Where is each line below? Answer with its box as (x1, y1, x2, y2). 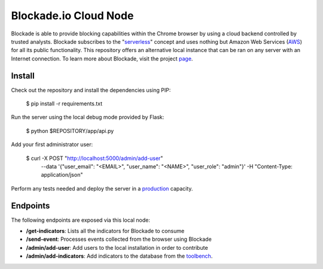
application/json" (41, 171, 83, 179)
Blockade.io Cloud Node (11, 9, 134, 22)
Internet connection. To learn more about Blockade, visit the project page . (11, 55, 193, 62)
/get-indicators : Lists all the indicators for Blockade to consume (26, 228, 185, 235)
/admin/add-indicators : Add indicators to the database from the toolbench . (26, 252, 213, 260)
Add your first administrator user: (11, 141, 93, 148)
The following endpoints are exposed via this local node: (11, 216, 151, 223)
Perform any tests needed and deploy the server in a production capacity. (11, 185, 193, 192)
